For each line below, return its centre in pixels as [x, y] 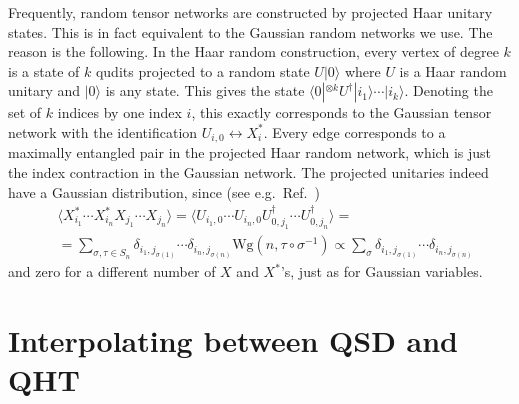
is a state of [44, 70]
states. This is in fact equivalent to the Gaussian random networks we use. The [250, 31]
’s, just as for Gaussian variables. [381, 271]
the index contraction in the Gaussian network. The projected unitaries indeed [248, 172]
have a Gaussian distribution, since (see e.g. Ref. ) [164, 191]
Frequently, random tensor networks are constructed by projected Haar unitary [250, 12]
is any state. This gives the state [205, 90]
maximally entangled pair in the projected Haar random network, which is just [249, 152]
